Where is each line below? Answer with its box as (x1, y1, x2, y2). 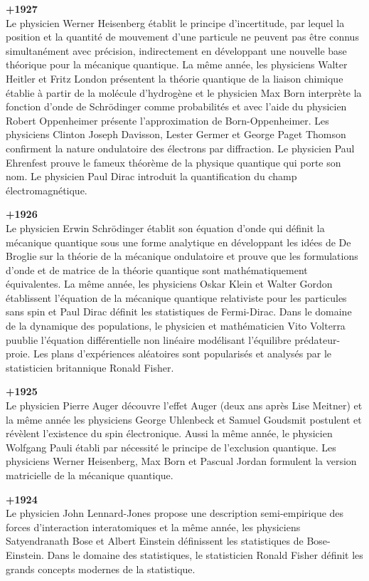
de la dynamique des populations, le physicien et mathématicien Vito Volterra (6, 318, 346, 333)
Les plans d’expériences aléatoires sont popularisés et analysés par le (33, 346, 331, 361)
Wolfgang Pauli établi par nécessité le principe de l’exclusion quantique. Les (6, 439, 336, 454)
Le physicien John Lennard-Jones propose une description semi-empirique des (6, 506, 344, 520)
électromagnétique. (6, 182, 87, 197)
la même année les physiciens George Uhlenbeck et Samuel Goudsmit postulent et (6, 412, 362, 426)
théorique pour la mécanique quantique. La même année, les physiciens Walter (6, 57, 348, 72)
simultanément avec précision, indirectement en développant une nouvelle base (6, 43, 347, 58)
